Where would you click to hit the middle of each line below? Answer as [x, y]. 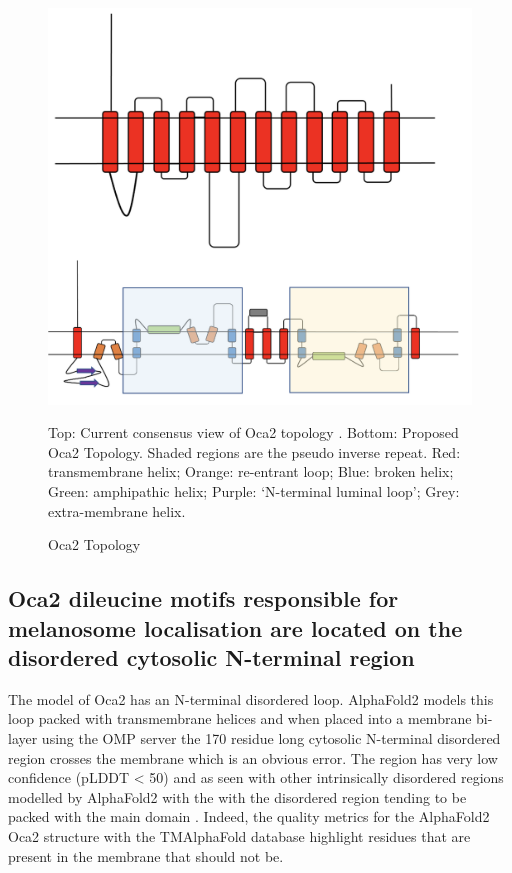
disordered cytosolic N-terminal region [211, 657]
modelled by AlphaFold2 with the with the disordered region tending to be [237, 796]
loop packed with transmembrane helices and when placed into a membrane [240, 718]
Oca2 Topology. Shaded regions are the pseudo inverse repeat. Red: [254, 451]
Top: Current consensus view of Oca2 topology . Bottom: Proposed [253, 432]
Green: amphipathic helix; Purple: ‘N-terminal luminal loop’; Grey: [254, 491]
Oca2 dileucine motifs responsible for [203, 598]
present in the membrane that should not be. [146, 855]
